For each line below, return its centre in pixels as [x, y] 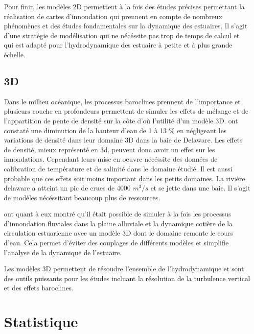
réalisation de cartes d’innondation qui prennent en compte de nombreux [113, 16]
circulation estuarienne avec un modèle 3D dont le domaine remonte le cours [119, 233]
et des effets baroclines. [39, 288]
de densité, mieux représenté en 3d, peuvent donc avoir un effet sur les [110, 149]
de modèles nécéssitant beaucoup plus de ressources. [82, 197]
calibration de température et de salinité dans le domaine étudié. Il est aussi [118, 168]
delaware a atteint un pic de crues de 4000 [67, 188]
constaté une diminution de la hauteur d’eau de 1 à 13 [85, 130]
